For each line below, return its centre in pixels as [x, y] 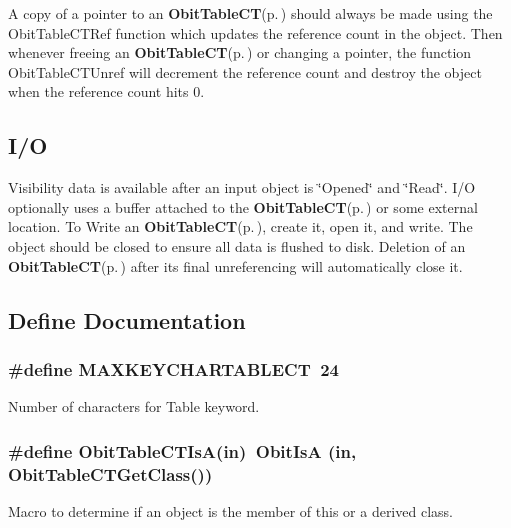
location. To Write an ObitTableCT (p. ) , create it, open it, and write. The [240, 226]
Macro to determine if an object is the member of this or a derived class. [230, 510]
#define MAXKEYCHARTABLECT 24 [173, 368]
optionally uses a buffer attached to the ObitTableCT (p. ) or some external [243, 206]
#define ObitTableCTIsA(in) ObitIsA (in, [182, 450]
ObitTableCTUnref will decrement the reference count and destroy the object [245, 71]
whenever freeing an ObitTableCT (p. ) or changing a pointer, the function [240, 52]
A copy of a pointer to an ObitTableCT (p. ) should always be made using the [250, 13]
